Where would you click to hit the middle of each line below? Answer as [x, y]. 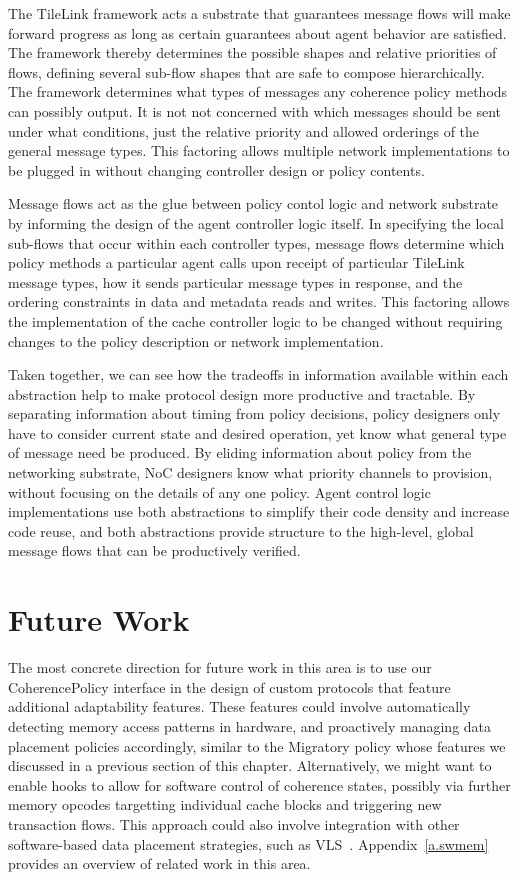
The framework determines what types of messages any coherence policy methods [258, 91]
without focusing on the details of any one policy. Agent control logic [219, 491]
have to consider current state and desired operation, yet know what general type [257, 432]
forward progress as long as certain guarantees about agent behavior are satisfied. [257, 32]
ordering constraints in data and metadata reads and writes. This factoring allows [259, 301]
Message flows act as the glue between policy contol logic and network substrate [253, 203]
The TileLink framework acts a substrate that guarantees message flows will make [259, 13]
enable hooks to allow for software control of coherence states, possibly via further [259, 784]
